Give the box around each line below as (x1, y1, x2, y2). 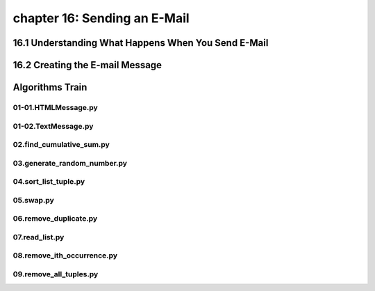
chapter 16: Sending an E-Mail (12, 10, 190, 26)
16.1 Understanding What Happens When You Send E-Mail (12, 37, 269, 49)
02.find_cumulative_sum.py (12, 140, 110, 150)
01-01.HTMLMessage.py (12, 102, 99, 112)
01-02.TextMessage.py (12, 121, 94, 131)
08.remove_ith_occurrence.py (12, 251, 118, 260)
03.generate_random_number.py (12, 158, 128, 168)
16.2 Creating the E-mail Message (12, 59, 162, 71)
